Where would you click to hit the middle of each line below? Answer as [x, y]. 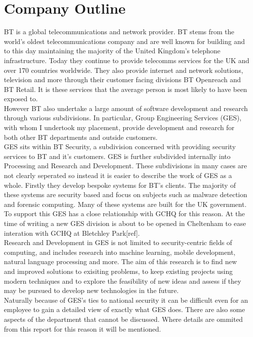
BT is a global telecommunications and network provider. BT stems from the [119, 32]
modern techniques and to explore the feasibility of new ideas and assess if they [123, 281]
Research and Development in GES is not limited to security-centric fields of [118, 242]
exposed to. [21, 99]
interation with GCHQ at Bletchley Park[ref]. [72, 233]
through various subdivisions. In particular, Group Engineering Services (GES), [123, 118]
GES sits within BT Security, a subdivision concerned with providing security [120, 146]
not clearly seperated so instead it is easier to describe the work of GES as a [118, 175]
